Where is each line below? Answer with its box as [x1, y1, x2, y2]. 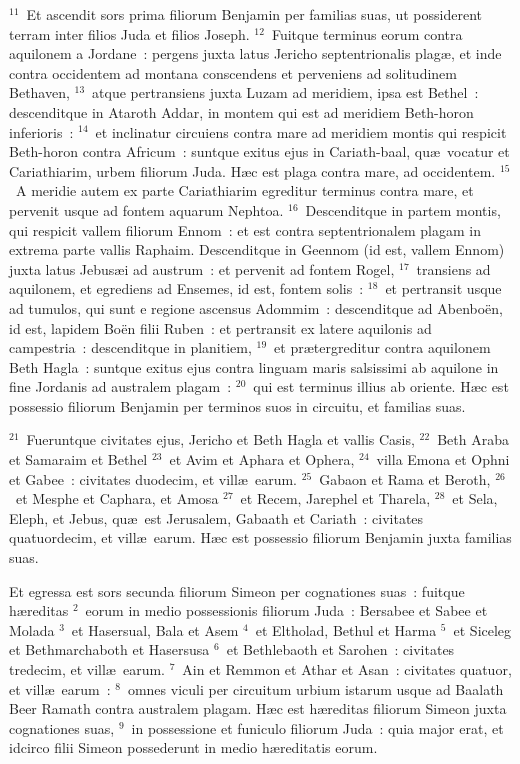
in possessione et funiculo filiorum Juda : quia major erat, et [131, 717, 504, 738]
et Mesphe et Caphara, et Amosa [15, 488, 219, 509]
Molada [9, 619, 55, 640]
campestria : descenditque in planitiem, [9, 337, 252, 358]
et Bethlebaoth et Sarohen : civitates [226, 639, 455, 660]
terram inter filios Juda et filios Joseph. [9, 23, 250, 44]
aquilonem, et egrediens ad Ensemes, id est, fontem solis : [9, 278, 364, 299]
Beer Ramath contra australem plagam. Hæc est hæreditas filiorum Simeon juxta [9, 698, 507, 719]
